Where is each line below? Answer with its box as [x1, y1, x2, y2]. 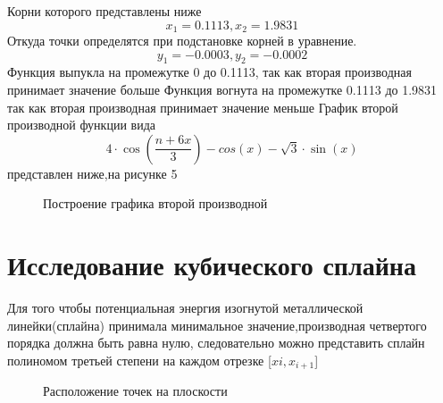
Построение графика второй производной [43, 194, 268, 213]
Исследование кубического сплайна [7, 247, 416, 283]
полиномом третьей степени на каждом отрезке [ [7, 350, 272, 369]
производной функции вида [7, 115, 155, 134]
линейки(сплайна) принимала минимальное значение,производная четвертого [7, 315, 427, 334]
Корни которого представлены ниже [7, 2, 202, 20]
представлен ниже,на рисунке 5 [7, 164, 178, 182]
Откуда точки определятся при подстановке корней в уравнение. [7, 31, 357, 50]
